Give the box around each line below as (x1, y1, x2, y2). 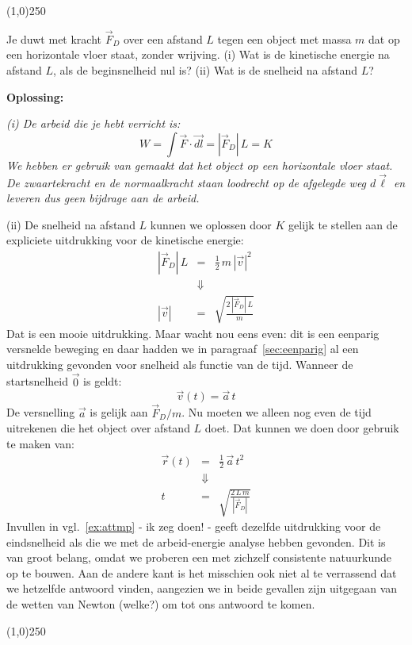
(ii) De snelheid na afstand (6, 216, 135, 232)
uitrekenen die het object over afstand (6, 420, 190, 436)
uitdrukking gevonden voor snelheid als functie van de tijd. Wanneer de (6, 355, 353, 372)
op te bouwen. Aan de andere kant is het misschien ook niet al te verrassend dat (6, 564, 397, 581)
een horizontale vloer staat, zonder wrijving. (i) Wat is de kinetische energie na (6, 46, 390, 63)
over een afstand (124, 30, 203, 47)
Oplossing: (6, 88, 64, 105)
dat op (368, 30, 400, 47)
